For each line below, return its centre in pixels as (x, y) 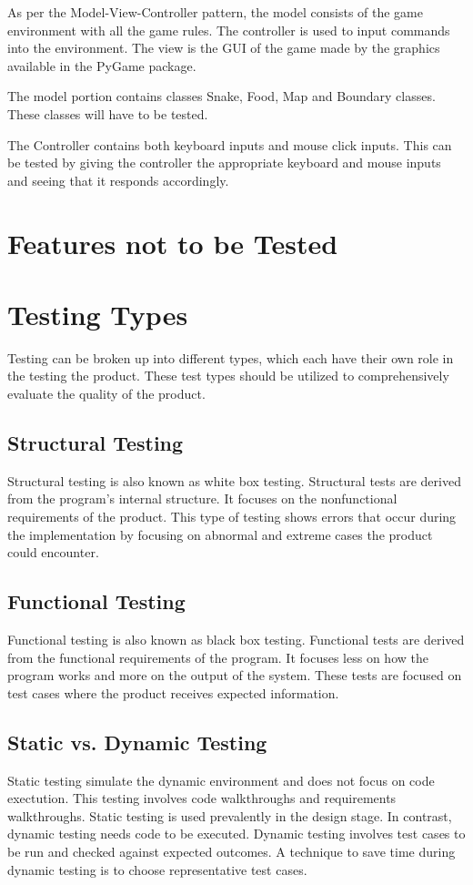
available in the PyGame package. (102, 65)
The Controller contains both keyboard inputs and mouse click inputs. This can (230, 144)
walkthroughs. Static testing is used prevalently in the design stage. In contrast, (230, 815)
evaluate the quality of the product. (106, 394)
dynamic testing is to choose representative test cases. (157, 869)
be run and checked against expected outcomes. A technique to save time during (231, 851)
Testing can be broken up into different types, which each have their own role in (231, 357)
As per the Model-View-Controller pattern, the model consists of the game (215, 12)
